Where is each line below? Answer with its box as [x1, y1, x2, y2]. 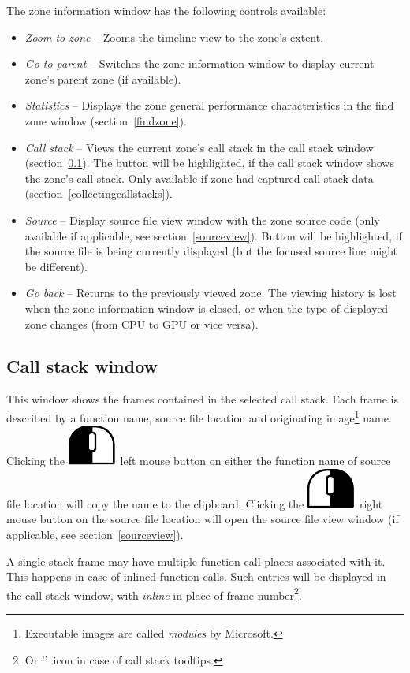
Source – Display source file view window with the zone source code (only [24, 211, 380, 228]
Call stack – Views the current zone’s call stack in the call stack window [24, 139, 374, 155]
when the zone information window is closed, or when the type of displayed [24, 299, 389, 316]
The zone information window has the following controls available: [6, 2, 326, 18]
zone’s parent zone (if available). [24, 70, 181, 87]
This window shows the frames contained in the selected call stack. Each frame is [6, 391, 398, 407]
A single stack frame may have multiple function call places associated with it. [6, 552, 386, 569]
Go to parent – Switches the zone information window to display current [24, 55, 375, 72]
